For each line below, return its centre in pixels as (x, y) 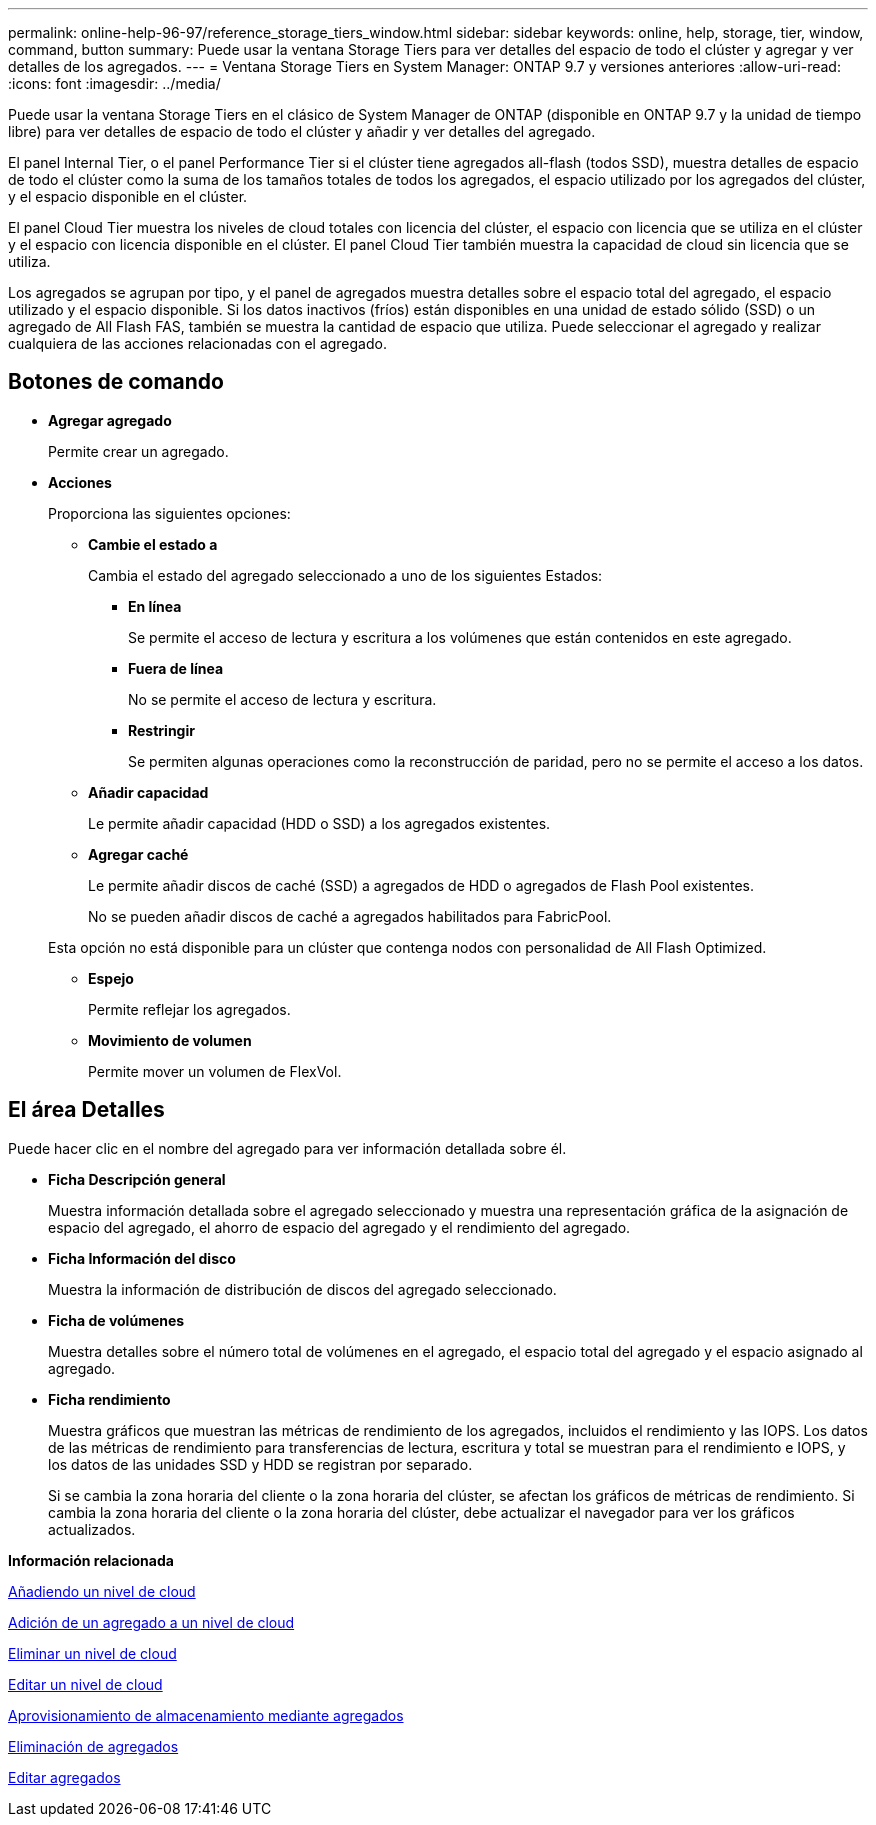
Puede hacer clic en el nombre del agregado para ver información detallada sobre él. (287, 1148)
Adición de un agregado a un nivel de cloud (151, 1622)
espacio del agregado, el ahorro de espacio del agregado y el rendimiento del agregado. (339, 1227)
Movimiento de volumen (170, 1040)
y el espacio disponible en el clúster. (128, 196)
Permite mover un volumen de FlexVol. (215, 1071)
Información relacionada (91, 1560)
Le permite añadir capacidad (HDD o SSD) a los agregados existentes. (319, 823)
